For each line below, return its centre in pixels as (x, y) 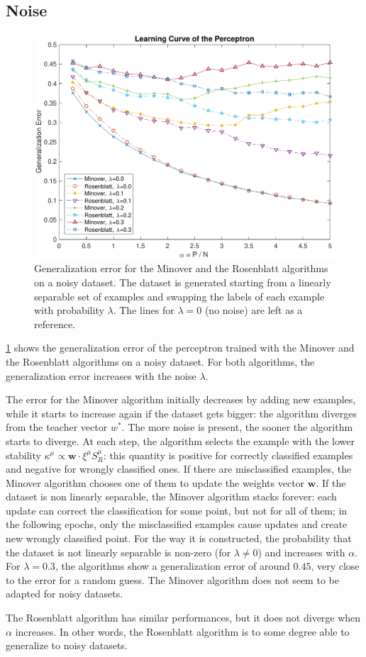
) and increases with (301, 552)
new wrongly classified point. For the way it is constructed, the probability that (179, 538)
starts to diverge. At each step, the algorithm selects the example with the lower (181, 440)
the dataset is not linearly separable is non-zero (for (118, 552)
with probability (69, 310)
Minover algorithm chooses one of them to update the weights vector (155, 482)
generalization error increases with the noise (101, 375)
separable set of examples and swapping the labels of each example (179, 296)
